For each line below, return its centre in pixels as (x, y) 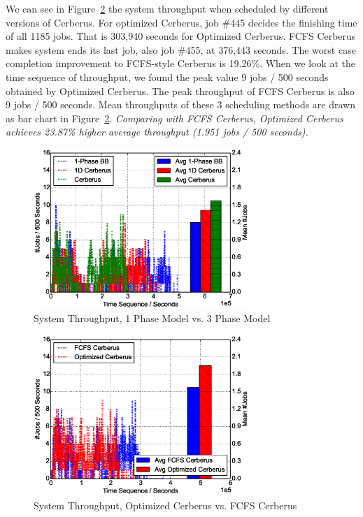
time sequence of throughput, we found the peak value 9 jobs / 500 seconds (167, 77)
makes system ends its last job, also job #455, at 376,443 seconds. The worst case (181, 49)
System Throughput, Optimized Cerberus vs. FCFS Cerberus (165, 505)
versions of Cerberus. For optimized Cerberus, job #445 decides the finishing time (181, 22)
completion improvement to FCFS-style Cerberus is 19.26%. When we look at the (181, 63)
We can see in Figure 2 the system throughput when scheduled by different (167, 8)
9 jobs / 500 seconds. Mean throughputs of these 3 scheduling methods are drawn (180, 104)
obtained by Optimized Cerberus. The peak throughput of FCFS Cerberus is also (180, 90)
